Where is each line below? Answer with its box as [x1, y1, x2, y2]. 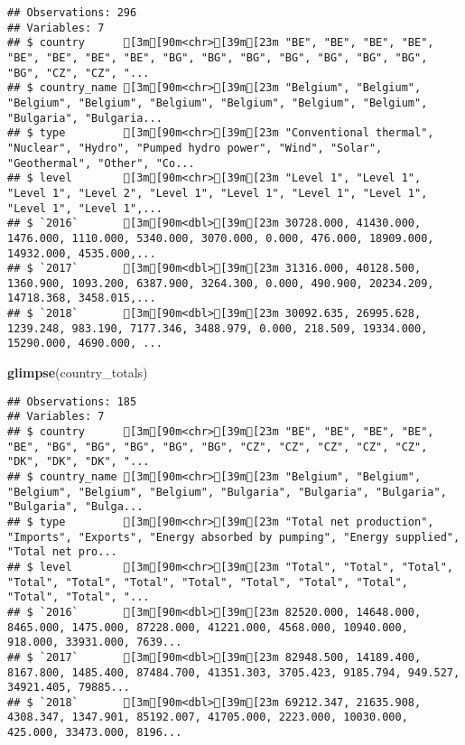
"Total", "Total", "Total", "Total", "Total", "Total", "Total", [7, 575, 408, 589]
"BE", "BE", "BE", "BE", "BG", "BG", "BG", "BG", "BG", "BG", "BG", [7, 51, 428, 64]
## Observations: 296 [7, 6, 137, 19]
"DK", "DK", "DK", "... [7, 455, 150, 469]
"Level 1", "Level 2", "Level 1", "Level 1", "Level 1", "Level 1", [7, 186, 428, 200]
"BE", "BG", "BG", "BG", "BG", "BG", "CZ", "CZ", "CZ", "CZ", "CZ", [7, 440, 428, 453]
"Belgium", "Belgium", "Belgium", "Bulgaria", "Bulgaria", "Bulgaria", [7, 485, 447, 498]
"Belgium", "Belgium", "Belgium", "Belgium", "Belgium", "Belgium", [7, 96, 428, 109]
